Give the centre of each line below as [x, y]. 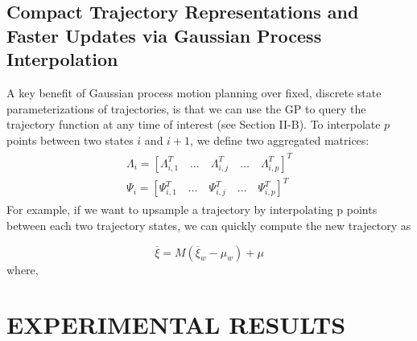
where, [23, 269]
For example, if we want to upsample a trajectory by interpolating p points [192, 210]
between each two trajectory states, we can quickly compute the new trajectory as [209, 226]
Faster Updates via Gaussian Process [164, 35]
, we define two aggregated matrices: [280, 140]
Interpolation [62, 59]
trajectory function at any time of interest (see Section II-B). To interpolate [194, 124]
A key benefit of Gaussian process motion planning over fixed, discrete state [194, 92]
